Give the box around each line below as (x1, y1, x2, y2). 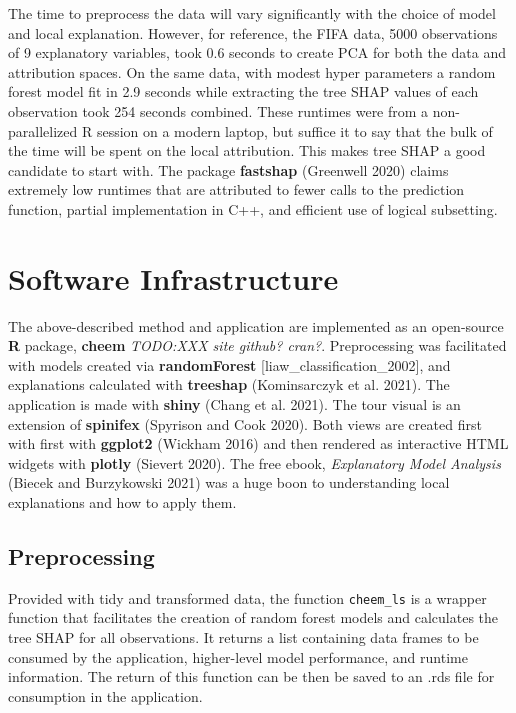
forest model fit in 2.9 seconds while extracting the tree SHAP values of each (8, 81, 479, 102)
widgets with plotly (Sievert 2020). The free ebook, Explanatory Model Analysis (8, 452, 501, 473)
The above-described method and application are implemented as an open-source (8, 315, 504, 336)
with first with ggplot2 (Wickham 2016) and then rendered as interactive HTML (8, 433, 509, 454)
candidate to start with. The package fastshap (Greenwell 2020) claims (8, 159, 449, 180)
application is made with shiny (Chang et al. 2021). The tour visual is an (8, 394, 461, 415)
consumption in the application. (8, 685, 203, 706)
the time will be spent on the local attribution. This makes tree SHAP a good (8, 140, 486, 161)
